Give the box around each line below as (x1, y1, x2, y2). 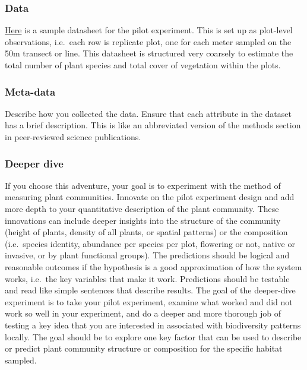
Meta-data (5, 84, 56, 99)
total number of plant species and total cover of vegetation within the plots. (5, 59, 281, 71)
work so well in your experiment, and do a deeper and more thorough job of (5, 307, 281, 320)
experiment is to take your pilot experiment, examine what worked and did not (5, 295, 293, 308)
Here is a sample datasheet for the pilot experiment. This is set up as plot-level (5, 24, 293, 36)
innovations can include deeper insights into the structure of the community (5, 214, 281, 226)
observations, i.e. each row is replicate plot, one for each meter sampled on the (5, 35, 292, 48)
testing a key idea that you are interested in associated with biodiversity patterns (5, 318, 301, 331)
